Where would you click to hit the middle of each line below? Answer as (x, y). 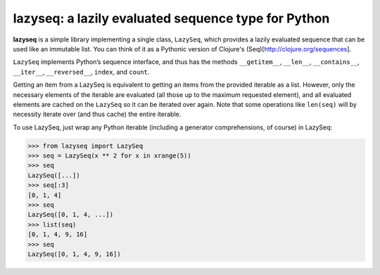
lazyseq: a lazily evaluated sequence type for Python (171, 18)
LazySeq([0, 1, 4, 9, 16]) (74, 254)
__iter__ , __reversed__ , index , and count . (81, 72)
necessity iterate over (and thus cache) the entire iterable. (97, 114)
